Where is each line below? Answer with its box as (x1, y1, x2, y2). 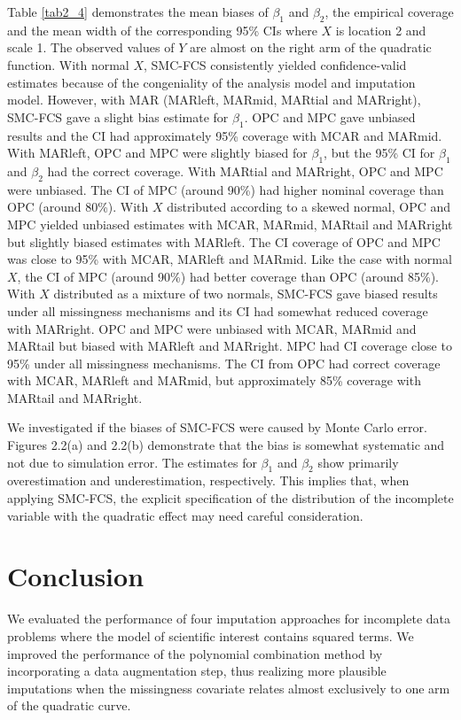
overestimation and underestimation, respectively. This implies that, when (7, 471, 410, 490)
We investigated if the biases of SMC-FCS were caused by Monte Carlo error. (7, 418, 427, 437)
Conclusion (7, 558, 145, 594)
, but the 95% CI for (324, 143, 435, 162)
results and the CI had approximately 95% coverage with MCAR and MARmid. (7, 126, 442, 144)
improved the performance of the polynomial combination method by (7, 644, 383, 662)
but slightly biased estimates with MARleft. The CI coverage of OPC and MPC (7, 232, 441, 251)
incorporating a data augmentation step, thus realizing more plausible (7, 662, 387, 680)
